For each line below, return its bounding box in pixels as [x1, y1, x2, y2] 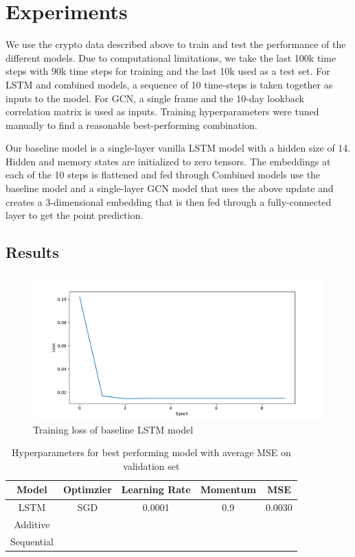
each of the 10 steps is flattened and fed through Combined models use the [5, 167, 321, 182]
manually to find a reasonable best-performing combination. [5, 117, 257, 132]
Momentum [200, 482, 256, 497]
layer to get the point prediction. [5, 208, 144, 222]
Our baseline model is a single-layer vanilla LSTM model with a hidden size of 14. [5, 141, 351, 155]
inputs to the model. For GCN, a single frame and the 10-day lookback [5, 91, 304, 105]
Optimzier [63, 482, 112, 497]
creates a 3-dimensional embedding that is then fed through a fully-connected [5, 194, 332, 209]
